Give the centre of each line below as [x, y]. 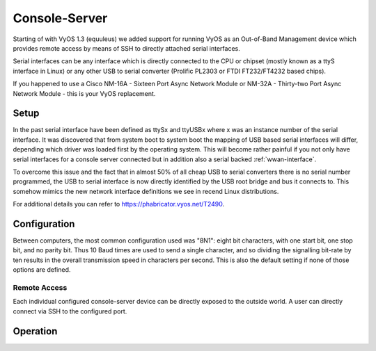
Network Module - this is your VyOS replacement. [84, 93]
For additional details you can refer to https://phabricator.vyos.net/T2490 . [119, 204]
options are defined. [42, 270]
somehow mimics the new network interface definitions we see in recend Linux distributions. [146, 191]
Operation [35, 331]
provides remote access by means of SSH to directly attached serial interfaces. [126, 48]
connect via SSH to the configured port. [70, 311]
